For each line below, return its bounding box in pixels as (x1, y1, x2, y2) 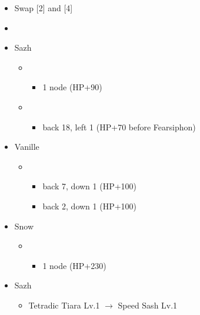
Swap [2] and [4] (14, 2, 73, 14)
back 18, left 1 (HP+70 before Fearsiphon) (42, 120, 196, 133)
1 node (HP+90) (42, 81, 102, 93)
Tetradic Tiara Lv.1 (28, 298, 100, 311)
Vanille (14, 140, 39, 153)
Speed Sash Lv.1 (118, 298, 178, 311)
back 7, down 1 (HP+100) (42, 180, 137, 192)
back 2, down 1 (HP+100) (42, 199, 137, 212)
